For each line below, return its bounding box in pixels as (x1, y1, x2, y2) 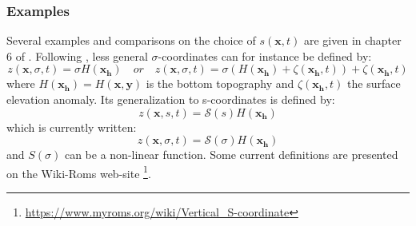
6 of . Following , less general (6, 47, 148, 64)
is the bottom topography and (146, 75, 294, 92)
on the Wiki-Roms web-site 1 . (6, 162, 151, 181)
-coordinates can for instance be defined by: (158, 47, 372, 64)
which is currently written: (6, 118, 137, 135)
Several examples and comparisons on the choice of (6, 32, 256, 49)
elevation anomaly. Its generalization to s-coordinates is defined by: (6, 91, 335, 107)
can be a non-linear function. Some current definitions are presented (64, 146, 398, 163)
